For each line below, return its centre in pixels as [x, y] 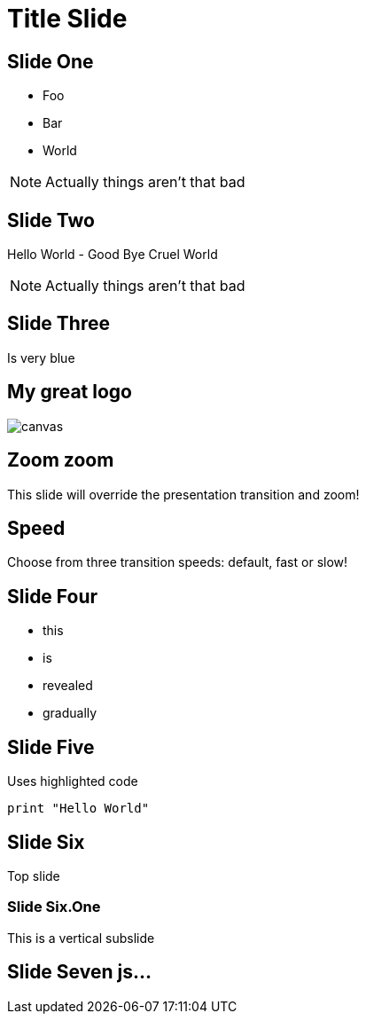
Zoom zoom [61, 460]
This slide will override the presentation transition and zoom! [183, 494]
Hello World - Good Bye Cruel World [113, 255]
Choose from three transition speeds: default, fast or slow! [178, 562]
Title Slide [67, 19]
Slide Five [51, 747]
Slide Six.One [54, 907]
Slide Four [53, 596]
